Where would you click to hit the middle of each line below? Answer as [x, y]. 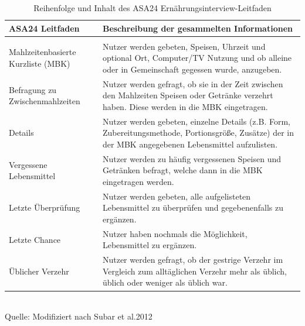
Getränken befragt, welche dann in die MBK [182, 170]
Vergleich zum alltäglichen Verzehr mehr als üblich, [194, 271]
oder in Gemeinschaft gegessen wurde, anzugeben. [192, 69]
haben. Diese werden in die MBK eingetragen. [185, 106]
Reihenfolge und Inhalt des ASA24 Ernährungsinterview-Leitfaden [152, 8]
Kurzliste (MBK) [40, 64]
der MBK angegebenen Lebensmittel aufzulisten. [190, 144]
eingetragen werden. [138, 181]
